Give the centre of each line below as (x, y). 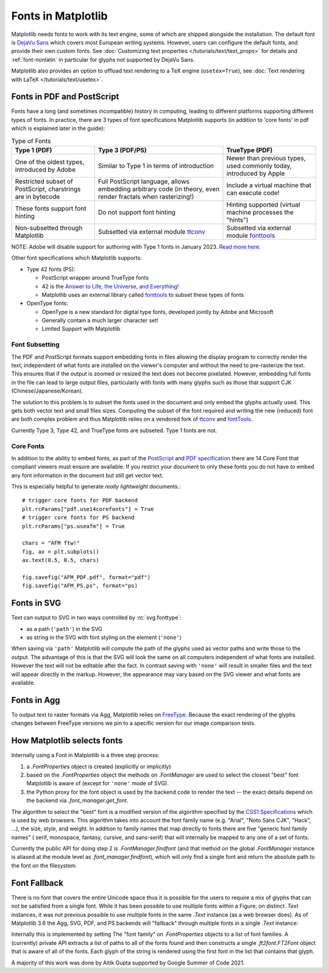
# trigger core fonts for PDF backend (80, 501)
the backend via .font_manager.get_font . (77, 800)
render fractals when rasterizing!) (146, 196)
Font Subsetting (36, 344)
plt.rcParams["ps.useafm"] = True (73, 526)
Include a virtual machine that (269, 185)
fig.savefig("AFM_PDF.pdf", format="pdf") (87, 577)
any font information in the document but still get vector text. (87, 475)
